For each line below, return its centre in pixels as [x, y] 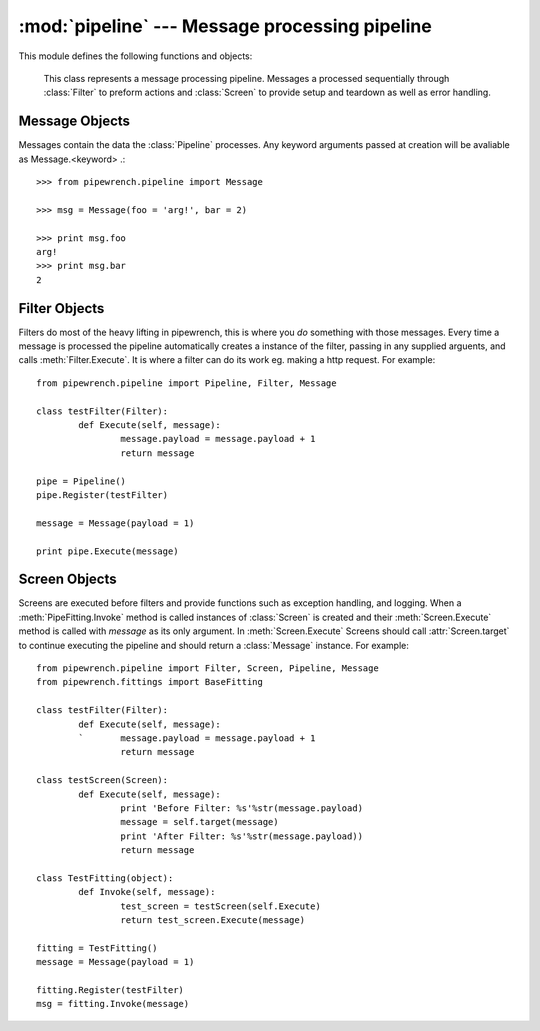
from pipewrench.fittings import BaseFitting [150, 682]
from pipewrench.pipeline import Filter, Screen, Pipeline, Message [207, 668]
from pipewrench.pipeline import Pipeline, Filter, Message [186, 383]
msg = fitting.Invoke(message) [113, 1004]
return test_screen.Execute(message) [212, 920]
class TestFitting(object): [105, 878]
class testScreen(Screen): [102, 780]
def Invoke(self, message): [147, 892]
